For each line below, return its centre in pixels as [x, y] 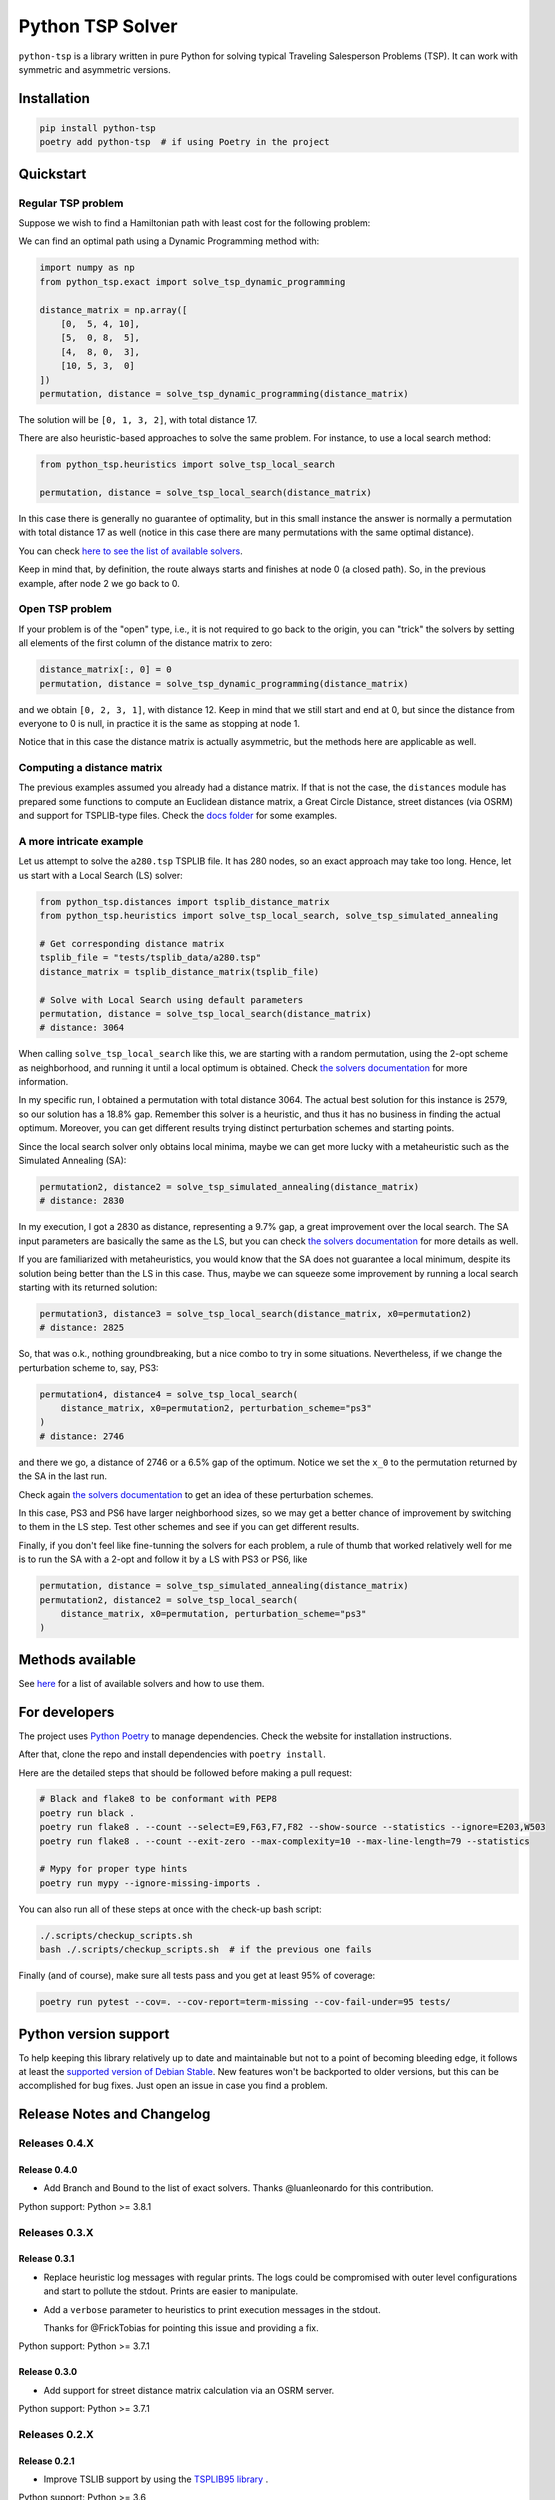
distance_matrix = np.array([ [113, 309]
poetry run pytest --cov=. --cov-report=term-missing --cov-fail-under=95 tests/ [245, 2002]
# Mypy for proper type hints [113, 1869]
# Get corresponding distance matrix [132, 943]
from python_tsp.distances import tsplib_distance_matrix [184, 901]
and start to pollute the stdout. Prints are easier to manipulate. [171, 2291]
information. [43, 1082]
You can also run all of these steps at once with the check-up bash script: [170, 1909]
